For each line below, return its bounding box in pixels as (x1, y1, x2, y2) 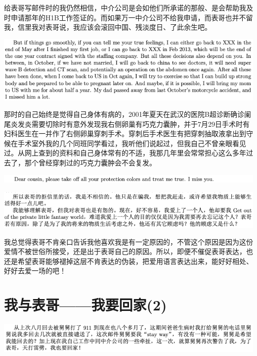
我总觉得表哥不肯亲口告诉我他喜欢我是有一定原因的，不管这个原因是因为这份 (4, 236, 253, 247)
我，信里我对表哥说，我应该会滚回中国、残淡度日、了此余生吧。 (4, 22, 212, 32)
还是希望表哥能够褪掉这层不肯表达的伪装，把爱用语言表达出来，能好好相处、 (4, 255, 253, 266)
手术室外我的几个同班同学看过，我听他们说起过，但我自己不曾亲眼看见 (17, 138, 246, 148)
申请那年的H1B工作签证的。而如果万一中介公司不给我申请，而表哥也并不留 (10, 12, 253, 22)
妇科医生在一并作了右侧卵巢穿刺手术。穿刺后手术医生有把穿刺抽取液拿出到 (4, 128, 246, 139)
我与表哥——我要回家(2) (4, 295, 167, 315)
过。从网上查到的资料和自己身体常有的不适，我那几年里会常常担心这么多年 (4, 148, 246, 158)
